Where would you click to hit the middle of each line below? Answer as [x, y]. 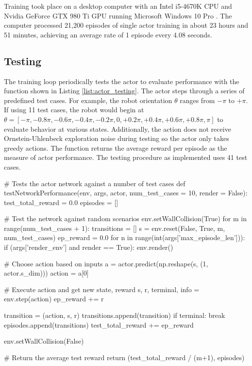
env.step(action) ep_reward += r [54, 299]
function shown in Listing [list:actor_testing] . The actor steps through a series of [124, 91]
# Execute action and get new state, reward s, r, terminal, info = [102, 289]
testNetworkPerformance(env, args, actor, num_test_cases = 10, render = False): [126, 193]
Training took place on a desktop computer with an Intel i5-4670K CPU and [118, 6]
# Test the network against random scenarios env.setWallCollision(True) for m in [125, 218]
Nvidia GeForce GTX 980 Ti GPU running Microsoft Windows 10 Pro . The [118, 15]
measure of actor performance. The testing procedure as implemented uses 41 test [126, 157]
